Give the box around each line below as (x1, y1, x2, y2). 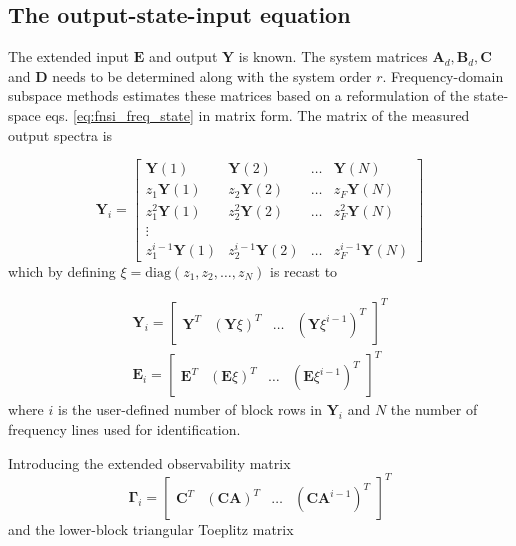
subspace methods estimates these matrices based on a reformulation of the (8, 85, 470, 106)
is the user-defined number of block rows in (57, 399, 323, 420)
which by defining (8, 260, 116, 281)
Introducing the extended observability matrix (8, 452, 291, 473)
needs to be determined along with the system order (52, 65, 372, 86)
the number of (390, 399, 478, 420)
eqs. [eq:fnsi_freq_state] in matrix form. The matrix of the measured (45, 104, 470, 125)
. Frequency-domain (382, 65, 504, 86)
